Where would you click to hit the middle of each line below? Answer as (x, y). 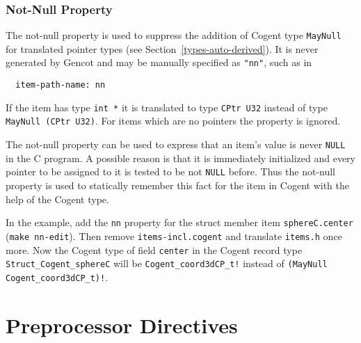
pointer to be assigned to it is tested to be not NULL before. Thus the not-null (170, 171)
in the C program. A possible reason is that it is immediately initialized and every (180, 158)
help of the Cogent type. (57, 199)
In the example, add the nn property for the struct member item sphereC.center (179, 222)
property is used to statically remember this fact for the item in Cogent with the (177, 185)
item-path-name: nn (61, 85)
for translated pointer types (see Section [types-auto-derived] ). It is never (162, 48)
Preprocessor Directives (122, 325)
